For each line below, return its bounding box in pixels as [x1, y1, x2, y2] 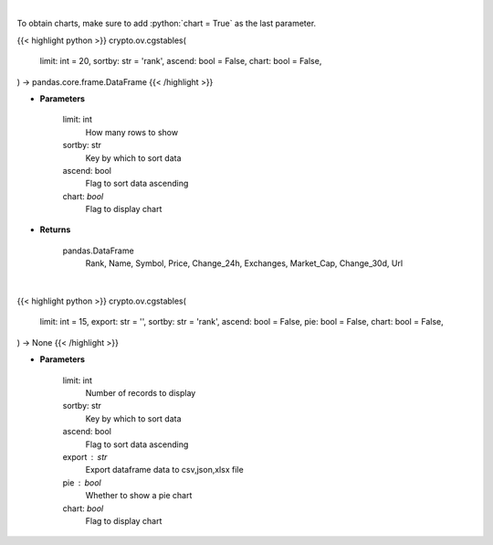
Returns [39, 224, 71, 235]
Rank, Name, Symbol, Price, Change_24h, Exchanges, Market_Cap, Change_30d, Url [85, 258, 404, 269]
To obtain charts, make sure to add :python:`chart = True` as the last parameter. [16, 18, 317, 29]
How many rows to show [85, 126, 178, 137]
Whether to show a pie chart [85, 490, 193, 501]
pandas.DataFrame [62, 245, 134, 256]
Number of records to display [85, 387, 196, 398]
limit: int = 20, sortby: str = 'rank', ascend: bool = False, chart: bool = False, [39, 56, 322, 67]
